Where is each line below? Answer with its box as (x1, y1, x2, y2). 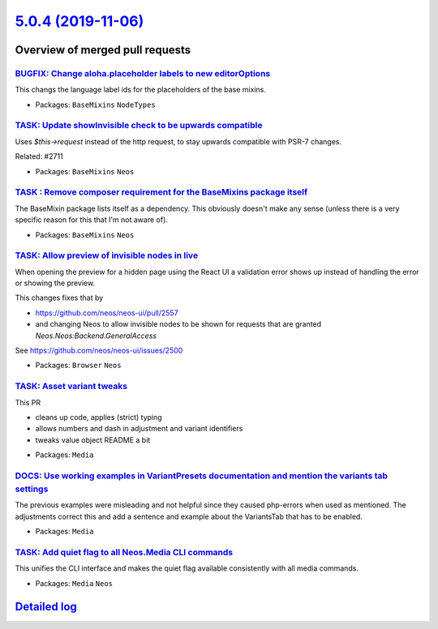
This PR (15, 397, 41, 407)
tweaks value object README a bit (35, 434, 151, 445)
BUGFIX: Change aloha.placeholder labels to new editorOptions (15, 67, 271, 79)
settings (15, 483, 49, 494)
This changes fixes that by (15, 293, 104, 303)
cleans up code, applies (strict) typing (35, 412, 162, 421)
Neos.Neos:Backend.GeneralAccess (35, 331, 157, 340)
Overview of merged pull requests (15, 43, 191, 57)
